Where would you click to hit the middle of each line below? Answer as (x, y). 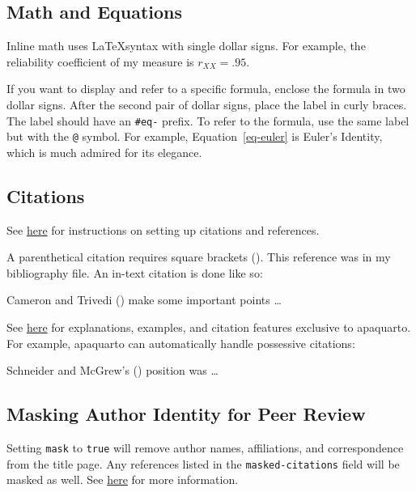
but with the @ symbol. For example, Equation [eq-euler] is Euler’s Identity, (195, 136)
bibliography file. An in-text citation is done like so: (135, 272)
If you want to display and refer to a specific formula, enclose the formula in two (206, 89)
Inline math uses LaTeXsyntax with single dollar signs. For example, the (186, 46)
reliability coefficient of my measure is (100, 61)
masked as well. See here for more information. (123, 479)
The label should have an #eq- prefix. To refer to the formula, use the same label (208, 120)
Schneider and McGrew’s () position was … (112, 370)
